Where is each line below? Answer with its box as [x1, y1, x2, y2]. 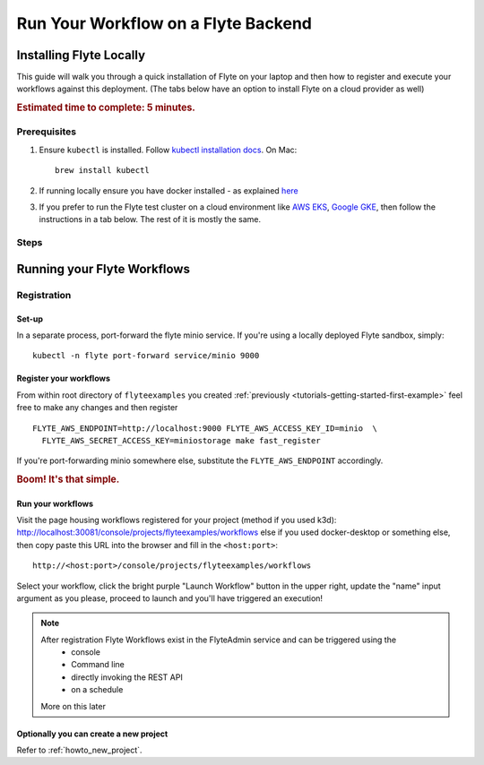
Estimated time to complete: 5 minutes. [16, 101, 196, 114]
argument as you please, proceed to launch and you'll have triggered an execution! [16, 592, 323, 604]
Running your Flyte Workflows [16, 261, 190, 277]
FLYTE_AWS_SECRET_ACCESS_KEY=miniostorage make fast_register [41, 435, 322, 445]
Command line [71, 659, 125, 670]
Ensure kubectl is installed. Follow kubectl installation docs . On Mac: [39, 144, 298, 155]
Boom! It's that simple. [16, 473, 120, 486]
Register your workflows [16, 373, 111, 384]
